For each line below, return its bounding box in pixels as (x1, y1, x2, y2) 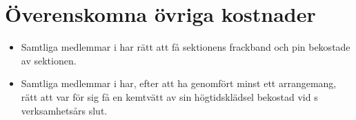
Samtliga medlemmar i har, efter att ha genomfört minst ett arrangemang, (21, 76, 337, 91)
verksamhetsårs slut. (21, 103, 108, 117)
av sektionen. (21, 53, 77, 67)
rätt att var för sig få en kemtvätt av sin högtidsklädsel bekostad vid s (21, 89, 318, 104)
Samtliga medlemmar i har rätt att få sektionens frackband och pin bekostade (21, 40, 350, 54)
